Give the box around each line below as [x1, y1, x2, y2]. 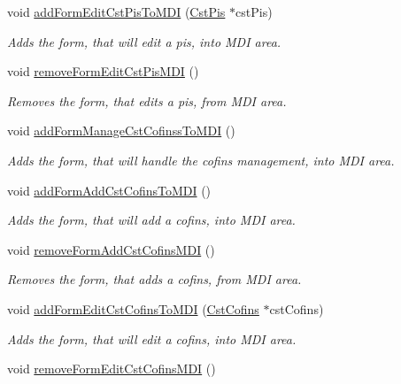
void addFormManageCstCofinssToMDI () [7, 121, 235, 140]
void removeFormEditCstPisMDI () [7, 62, 199, 81]
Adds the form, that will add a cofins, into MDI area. [7, 211, 296, 229]
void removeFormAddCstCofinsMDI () [7, 240, 215, 258]
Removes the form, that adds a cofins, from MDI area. [7, 270, 302, 288]
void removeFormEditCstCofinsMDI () [7, 359, 216, 378]
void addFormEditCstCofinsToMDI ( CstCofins [7, 299, 259, 318]
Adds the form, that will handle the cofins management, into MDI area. [7, 150, 395, 169]
